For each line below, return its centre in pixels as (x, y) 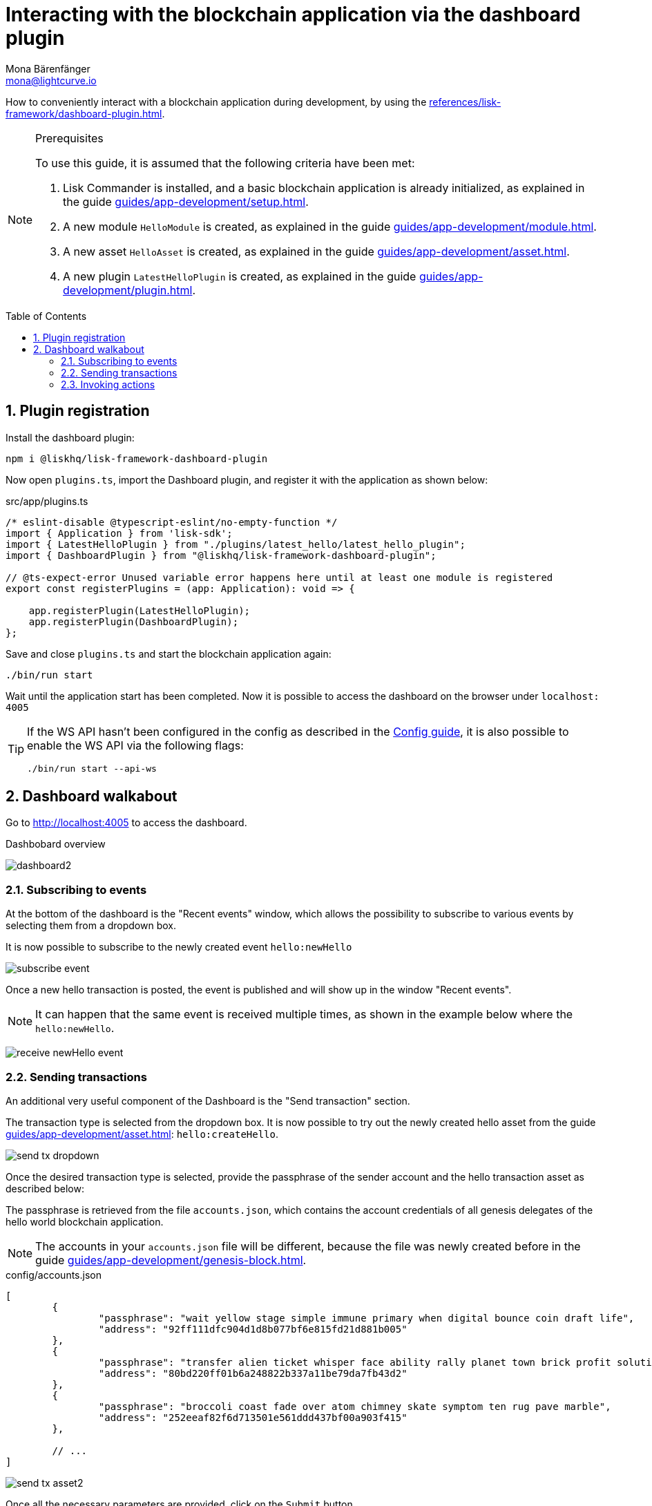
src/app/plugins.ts (47, 501)
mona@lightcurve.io (51, 80)
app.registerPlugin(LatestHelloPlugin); (140, 610)
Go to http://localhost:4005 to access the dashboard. (126, 823)
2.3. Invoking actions (108, 384)
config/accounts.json (54, 1275)
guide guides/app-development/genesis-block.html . (171, 1260)
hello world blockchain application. (85, 1221)
